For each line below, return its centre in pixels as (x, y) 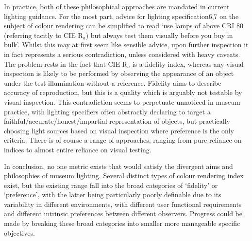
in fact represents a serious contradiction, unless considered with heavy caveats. (122, 54)
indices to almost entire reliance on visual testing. (78, 149)
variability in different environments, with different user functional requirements (123, 204)
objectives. (19, 232)
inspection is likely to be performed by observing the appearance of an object (119, 73)
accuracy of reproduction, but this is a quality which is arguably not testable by (123, 92)
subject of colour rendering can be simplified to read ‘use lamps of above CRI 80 (124, 26)
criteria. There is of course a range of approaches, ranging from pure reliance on (123, 140)
